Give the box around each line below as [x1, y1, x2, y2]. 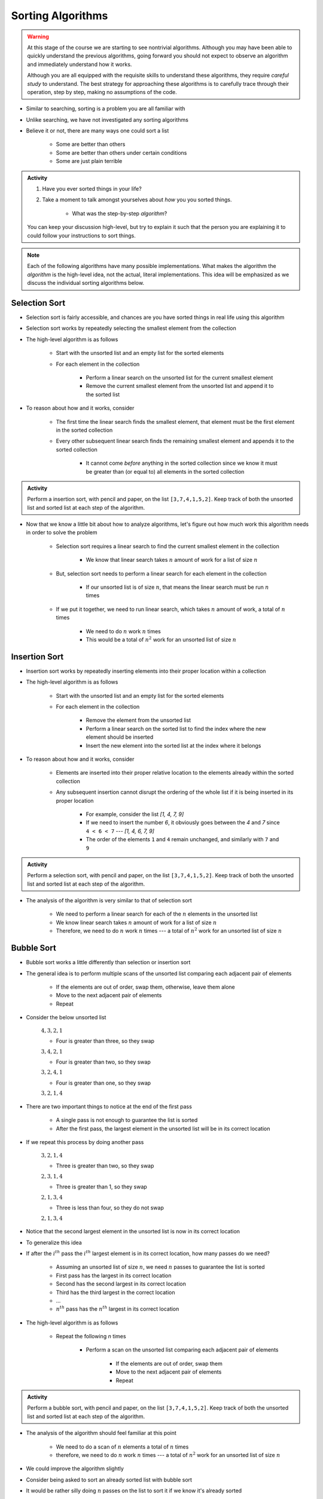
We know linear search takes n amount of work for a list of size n [56, 919, 217, 926]
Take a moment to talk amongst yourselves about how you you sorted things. [42, 196, 233, 203]
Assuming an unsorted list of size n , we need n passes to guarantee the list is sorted [56, 1263, 266, 1271]
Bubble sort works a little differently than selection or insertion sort [26, 959, 191, 966]
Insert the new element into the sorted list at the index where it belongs [86, 742, 261, 749]
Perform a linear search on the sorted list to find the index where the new [86, 725, 266, 732]
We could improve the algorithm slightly [26, 1465, 124, 1472]
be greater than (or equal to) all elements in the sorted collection [86, 468, 245, 475]
